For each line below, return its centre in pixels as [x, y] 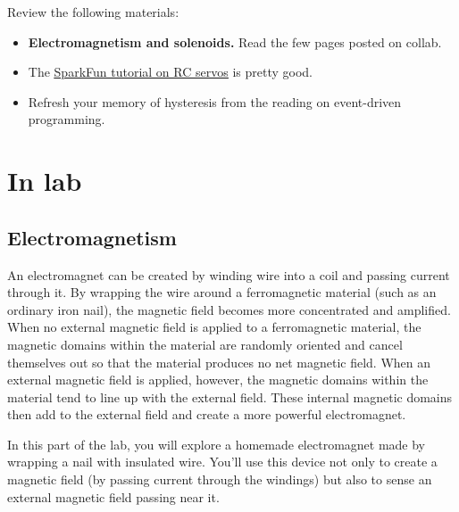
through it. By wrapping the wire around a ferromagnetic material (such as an [222, 292]
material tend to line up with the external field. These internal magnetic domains [230, 396]
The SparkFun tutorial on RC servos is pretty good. [170, 72]
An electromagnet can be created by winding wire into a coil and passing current [229, 274]
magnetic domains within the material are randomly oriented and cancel [205, 344]
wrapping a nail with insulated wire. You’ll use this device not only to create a [222, 462]
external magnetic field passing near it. [113, 496]
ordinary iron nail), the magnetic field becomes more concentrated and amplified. [229, 309]
